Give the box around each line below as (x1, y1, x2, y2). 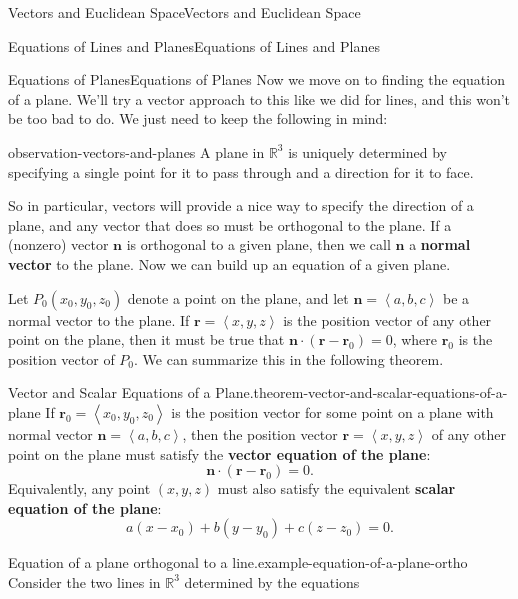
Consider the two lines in (8, 571, 161, 592)
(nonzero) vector (8, 234, 109, 255)
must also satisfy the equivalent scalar (217, 478, 456, 499)
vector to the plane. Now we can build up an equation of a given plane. (8, 253, 451, 274)
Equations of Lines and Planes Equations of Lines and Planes (8, 35, 380, 56)
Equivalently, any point (8, 478, 151, 499)
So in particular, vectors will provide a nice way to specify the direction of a (8, 195, 474, 216)
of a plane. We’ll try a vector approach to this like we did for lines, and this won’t (8, 88, 511, 109)
